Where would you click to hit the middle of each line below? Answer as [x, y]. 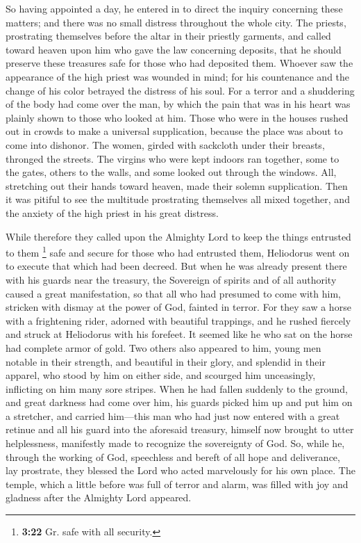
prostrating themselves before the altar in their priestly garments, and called [168, 36]
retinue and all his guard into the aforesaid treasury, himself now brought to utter [180, 429]
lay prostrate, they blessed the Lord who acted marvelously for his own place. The [180, 470]
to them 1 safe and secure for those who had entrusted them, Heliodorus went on [178, 251]
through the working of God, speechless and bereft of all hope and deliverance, [173, 456]
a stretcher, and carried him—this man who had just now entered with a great [173, 415]
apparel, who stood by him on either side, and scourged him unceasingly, [161, 375]
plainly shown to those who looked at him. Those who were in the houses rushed [177, 117]
